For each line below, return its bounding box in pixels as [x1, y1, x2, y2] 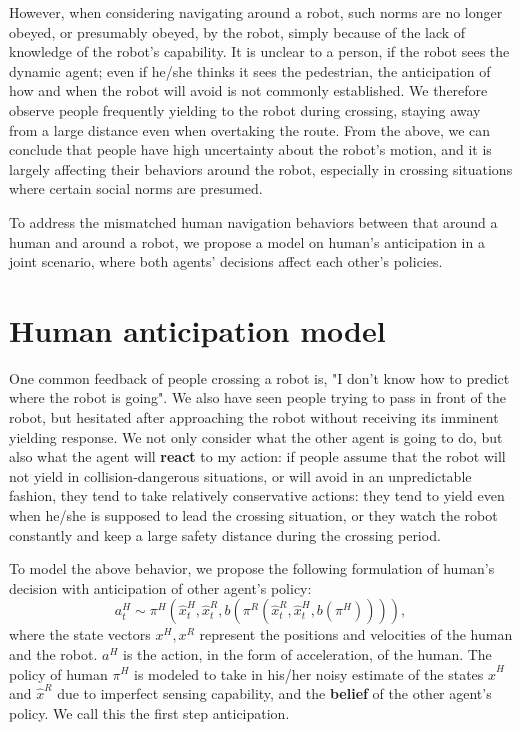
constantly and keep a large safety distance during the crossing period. [9, 524, 441, 545]
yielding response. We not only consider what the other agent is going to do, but [9, 426, 503, 447]
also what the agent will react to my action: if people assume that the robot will [9, 446, 506, 467]
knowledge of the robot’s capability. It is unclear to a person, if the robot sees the [9, 41, 510, 62]
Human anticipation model [9, 309, 386, 350]
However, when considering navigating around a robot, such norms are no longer [9, 2, 503, 22]
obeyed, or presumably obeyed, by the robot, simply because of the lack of [9, 21, 466, 42]
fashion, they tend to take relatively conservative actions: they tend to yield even [9, 485, 505, 506]
